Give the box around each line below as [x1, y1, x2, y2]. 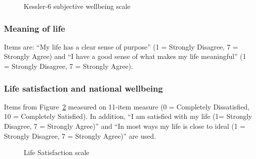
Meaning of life [4, 22, 65, 34]
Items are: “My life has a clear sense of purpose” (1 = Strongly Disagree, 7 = [4, 41, 238, 52]
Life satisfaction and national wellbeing [4, 82, 163, 94]
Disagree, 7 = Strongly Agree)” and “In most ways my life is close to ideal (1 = [4, 121, 246, 131]
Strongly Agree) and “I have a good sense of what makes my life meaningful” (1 [4, 51, 246, 61]
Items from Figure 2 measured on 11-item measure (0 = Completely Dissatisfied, [4, 101, 250, 111]
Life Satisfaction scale [24, 147, 89, 158]
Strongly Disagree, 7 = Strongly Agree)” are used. [4, 130, 156, 141]
